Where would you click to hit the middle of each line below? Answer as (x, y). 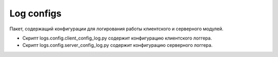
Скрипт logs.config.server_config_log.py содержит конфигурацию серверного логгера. (118, 45)
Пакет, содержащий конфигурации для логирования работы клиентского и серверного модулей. (117, 29)
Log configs (36, 13)
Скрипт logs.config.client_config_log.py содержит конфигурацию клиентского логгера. (117, 38)
